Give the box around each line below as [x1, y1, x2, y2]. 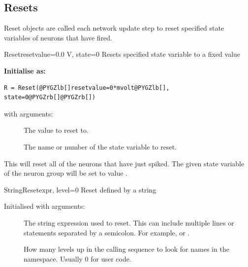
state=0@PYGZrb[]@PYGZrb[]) [4, 94, 96, 101]
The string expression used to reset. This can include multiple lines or [24, 217, 234, 228]
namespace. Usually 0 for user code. [24, 253, 131, 264]
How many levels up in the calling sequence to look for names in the [24, 244, 229, 254]
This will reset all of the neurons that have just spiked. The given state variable [4, 158, 245, 168]
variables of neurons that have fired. [4, 32, 113, 42]
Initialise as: [4, 65, 46, 76]
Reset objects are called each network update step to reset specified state [4, 23, 224, 33]
